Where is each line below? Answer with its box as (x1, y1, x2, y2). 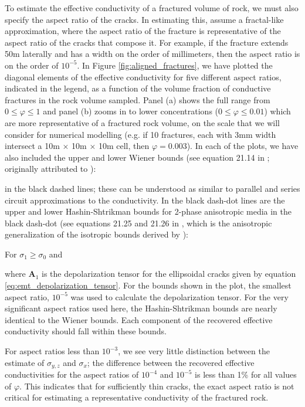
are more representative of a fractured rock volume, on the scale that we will (5, 116, 280, 128)
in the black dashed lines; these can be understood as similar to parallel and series (5, 182, 300, 194)
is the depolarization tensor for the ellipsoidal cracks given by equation (42, 267, 296, 280)
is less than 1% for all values (195, 368, 297, 381)
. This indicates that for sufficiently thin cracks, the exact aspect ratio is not (19, 379, 294, 392)
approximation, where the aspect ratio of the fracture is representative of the (5, 25, 281, 37)
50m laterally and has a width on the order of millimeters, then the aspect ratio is (5, 48, 300, 60)
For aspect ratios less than (5, 345, 100, 357)
